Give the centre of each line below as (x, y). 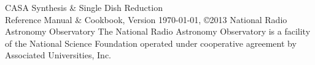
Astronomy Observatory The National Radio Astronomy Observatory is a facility (158, 31)
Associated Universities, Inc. (58, 55)
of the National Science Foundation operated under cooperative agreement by (151, 43)
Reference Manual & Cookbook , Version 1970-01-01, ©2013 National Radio (146, 19)
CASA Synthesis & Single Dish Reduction (84, 7)
